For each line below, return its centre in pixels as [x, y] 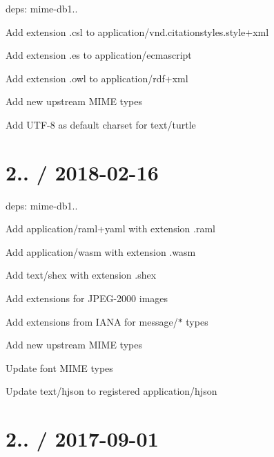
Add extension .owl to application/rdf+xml [97, 78]
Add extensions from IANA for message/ [92, 321]
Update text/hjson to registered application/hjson [111, 391]
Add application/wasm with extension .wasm [101, 251]
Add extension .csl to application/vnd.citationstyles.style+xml [137, 31]
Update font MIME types [59, 367]
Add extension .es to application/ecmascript [99, 55]
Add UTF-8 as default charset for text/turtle [101, 124]
